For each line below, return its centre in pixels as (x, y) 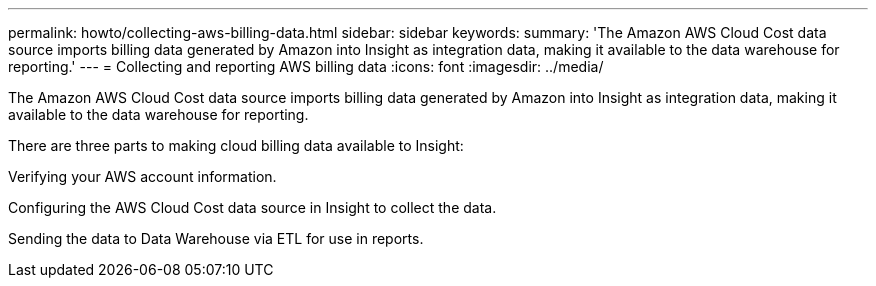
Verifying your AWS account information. (142, 176)
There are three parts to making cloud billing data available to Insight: (236, 145)
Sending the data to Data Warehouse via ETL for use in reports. (216, 238)
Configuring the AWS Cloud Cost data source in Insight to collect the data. (252, 207)
